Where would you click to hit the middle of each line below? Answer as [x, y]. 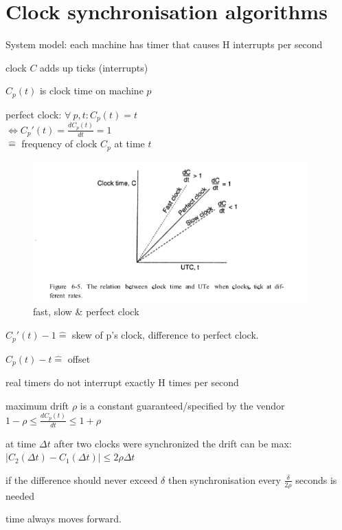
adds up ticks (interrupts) [94, 67]
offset [79, 358]
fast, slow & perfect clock [86, 311]
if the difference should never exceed [82, 479]
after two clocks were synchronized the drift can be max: [173, 443]
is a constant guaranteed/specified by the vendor [182, 405]
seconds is [316, 479]
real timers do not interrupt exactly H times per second [122, 382]
